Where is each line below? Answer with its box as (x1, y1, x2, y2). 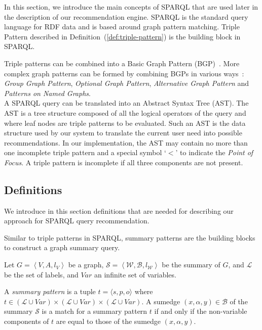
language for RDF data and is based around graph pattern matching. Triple (4, 21, 240, 32)
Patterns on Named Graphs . (4, 87, 91, 98)
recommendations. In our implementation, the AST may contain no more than (4, 137, 248, 148)
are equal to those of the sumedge (56, 316, 161, 326)
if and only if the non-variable (154, 306, 247, 316)
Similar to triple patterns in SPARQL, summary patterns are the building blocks (4, 232, 255, 243)
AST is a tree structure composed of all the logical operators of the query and (4, 107, 246, 118)
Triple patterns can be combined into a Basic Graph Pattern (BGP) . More (4, 58, 240, 68)
